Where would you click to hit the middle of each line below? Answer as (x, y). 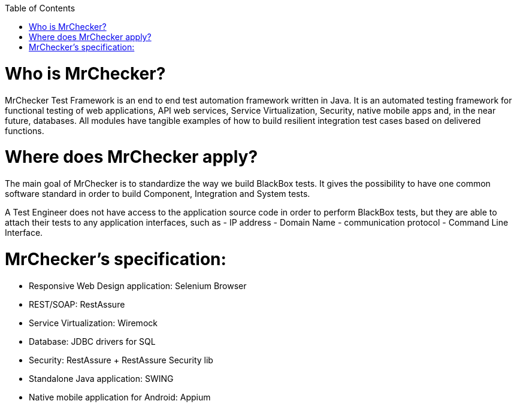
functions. (25, 130)
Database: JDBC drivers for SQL (92, 341)
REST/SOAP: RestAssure (77, 304)
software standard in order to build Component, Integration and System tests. (158, 194)
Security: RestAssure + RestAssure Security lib (121, 360)
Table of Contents (40, 8)
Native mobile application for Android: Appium (120, 397)
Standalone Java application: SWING (101, 378)
